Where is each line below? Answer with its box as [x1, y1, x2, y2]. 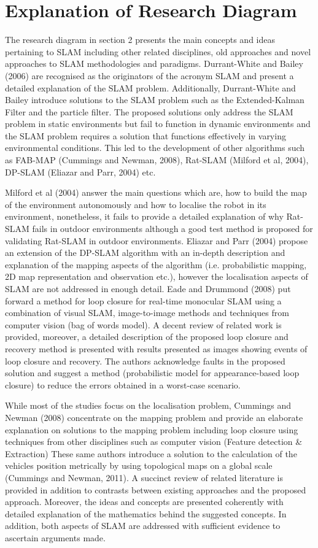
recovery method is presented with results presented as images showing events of [5, 342, 308, 355]
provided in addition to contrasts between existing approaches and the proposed [5, 483, 306, 496]
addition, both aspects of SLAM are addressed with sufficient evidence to [5, 519, 281, 532]
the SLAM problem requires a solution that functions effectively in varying [5, 129, 286, 142]
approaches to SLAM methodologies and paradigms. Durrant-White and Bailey [5, 57, 303, 70]
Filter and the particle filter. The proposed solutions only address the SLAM [5, 105, 293, 118]
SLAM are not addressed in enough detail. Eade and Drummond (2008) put [5, 282, 291, 295]
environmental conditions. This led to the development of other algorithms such [5, 141, 305, 154]
